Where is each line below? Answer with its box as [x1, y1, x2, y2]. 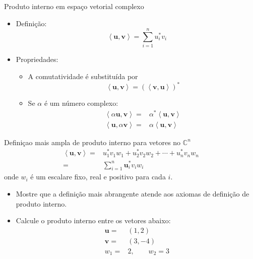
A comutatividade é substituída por [28, 71, 138, 81]
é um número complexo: [44, 98, 118, 108]
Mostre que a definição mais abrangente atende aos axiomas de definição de [16, 188, 249, 199]
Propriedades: [16, 54, 58, 64]
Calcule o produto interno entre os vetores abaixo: [16, 215, 171, 226]
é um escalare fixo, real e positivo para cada [30, 171, 166, 182]
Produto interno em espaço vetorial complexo [4, 1, 144, 11]
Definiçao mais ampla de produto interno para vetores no [4, 137, 181, 147]
